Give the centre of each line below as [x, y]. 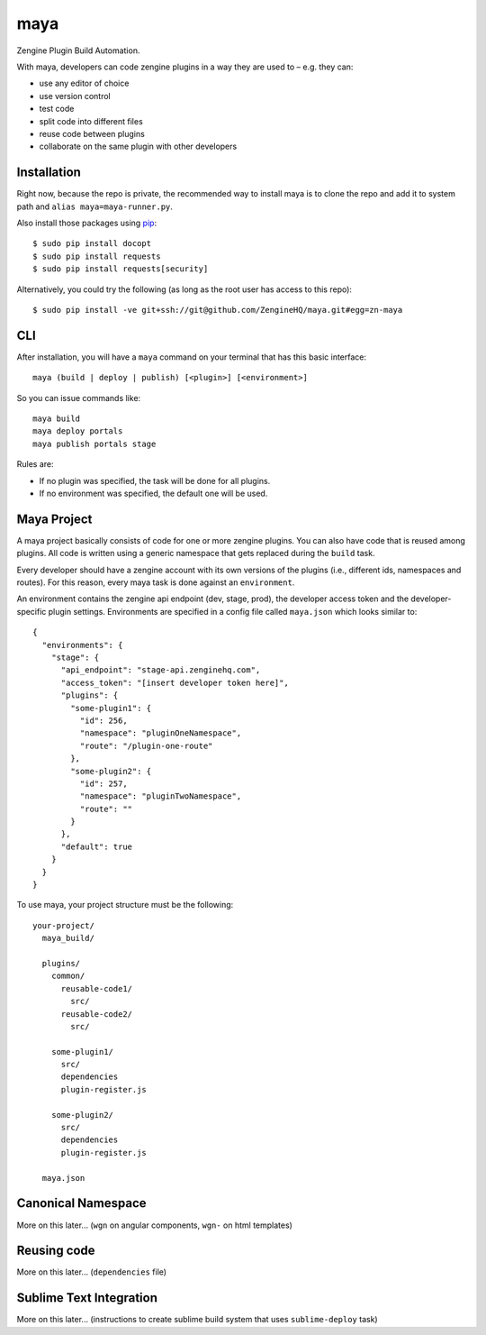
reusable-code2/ [97, 1014]
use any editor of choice [84, 83]
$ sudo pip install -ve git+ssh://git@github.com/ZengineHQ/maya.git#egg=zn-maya [218, 310]
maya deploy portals [78, 431]
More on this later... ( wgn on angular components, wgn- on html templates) [154, 1225]
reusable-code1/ [97, 988]
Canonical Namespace [81, 1203]
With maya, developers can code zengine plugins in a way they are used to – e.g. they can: [185, 67]
